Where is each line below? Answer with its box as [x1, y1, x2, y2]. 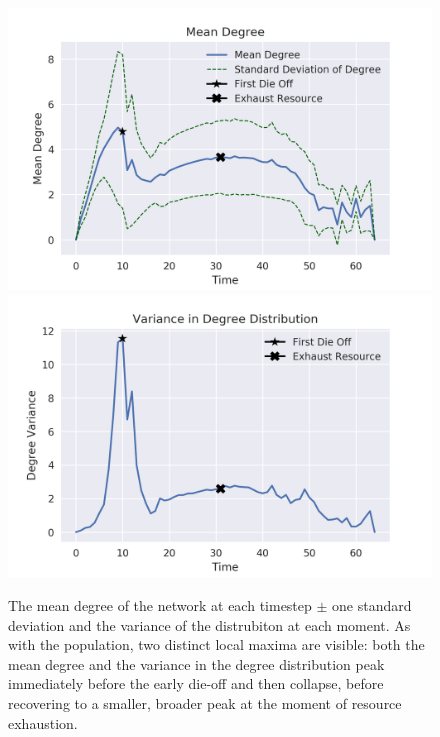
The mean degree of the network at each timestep [8, 594, 312, 615]
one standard [332, 594, 412, 615]
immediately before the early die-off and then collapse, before [8, 673, 384, 694]
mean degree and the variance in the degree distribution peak [8, 653, 385, 674]
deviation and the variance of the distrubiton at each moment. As [8, 614, 411, 635]
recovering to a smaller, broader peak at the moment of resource [8, 692, 402, 713]
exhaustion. [8, 712, 78, 733]
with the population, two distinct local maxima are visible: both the [8, 634, 425, 655]
